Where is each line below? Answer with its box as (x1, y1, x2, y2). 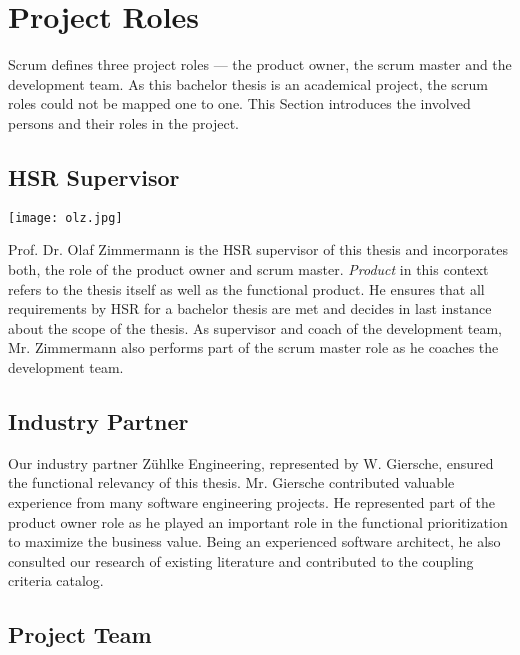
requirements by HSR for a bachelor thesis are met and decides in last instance (8, 298, 492, 319)
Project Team (8, 619, 152, 650)
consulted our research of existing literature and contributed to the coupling (8, 550, 474, 571)
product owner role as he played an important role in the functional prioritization (8, 511, 508, 532)
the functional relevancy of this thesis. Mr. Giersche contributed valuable (8, 472, 455, 493)
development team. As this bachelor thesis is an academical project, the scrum (8, 73, 489, 94)
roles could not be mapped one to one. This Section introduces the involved (8, 93, 471, 114)
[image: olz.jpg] (8, 210, 123, 225)
